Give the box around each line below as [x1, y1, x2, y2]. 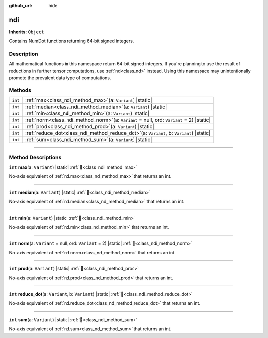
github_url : [9, 3, 32, 8]
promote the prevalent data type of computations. [9, 75, 111, 81]
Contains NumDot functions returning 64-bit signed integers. [9, 38, 134, 44]
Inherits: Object [9, 29, 44, 35]
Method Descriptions [9, 154, 62, 161]
